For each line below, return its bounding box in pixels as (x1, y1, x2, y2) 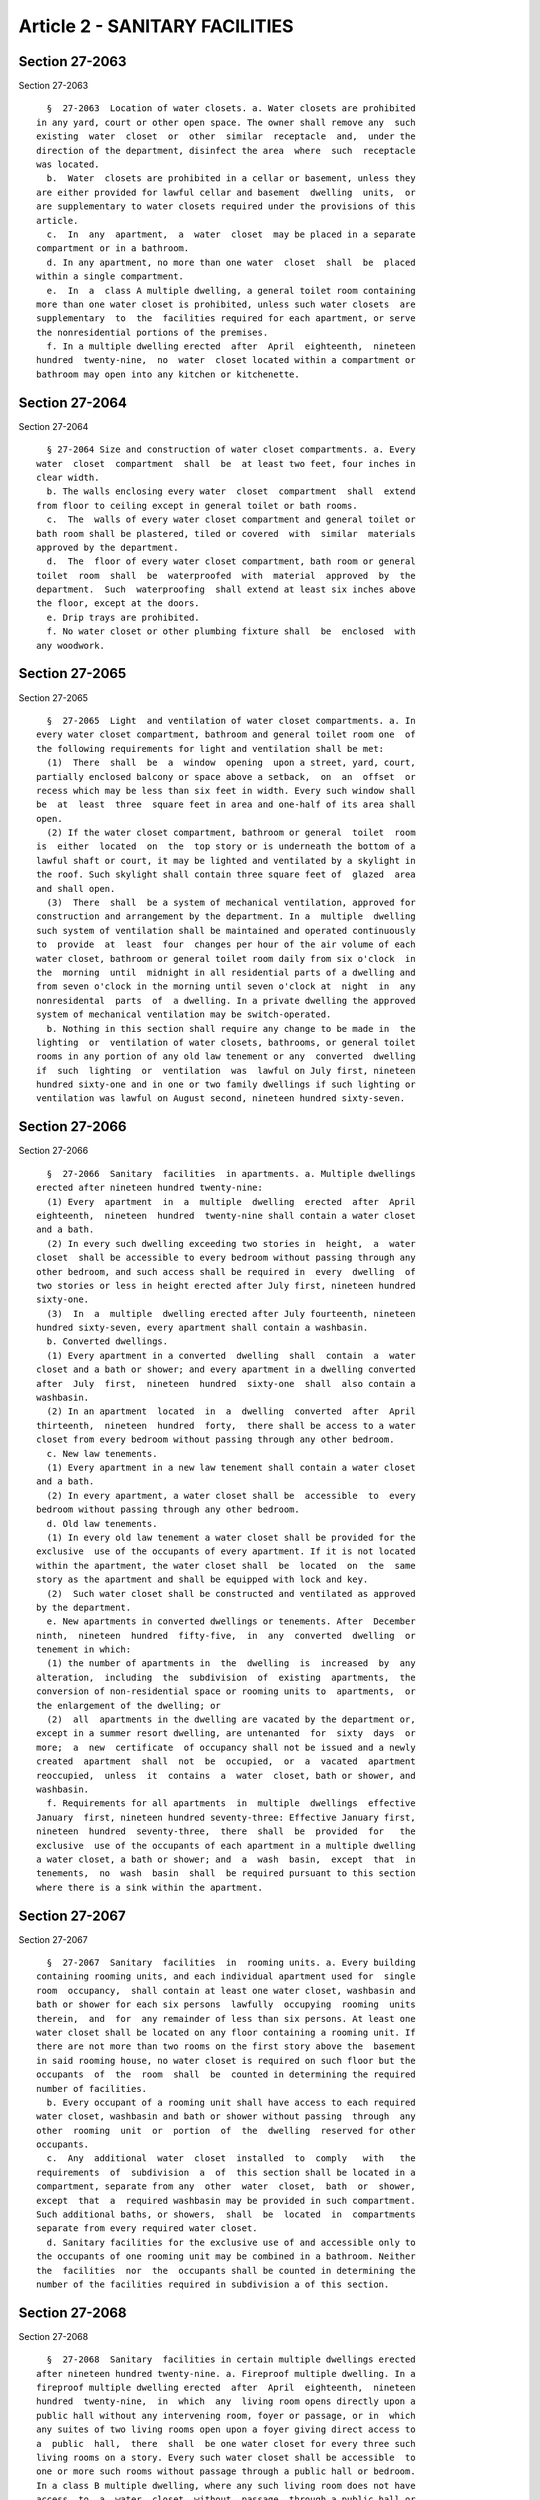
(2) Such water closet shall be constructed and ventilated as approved (46, 1588, 416, 1599)
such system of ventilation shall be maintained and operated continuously (36, 925, 416, 936)
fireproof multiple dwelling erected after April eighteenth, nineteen (36, 2382, 416, 2394)
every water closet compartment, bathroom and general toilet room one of (36, 729, 416, 740)
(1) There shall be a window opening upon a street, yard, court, (46, 757, 416, 769)
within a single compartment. (36, 271, 185, 282)
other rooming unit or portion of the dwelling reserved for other (36, 2125, 416, 2136)
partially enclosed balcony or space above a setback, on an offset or (36, 771, 416, 782)
